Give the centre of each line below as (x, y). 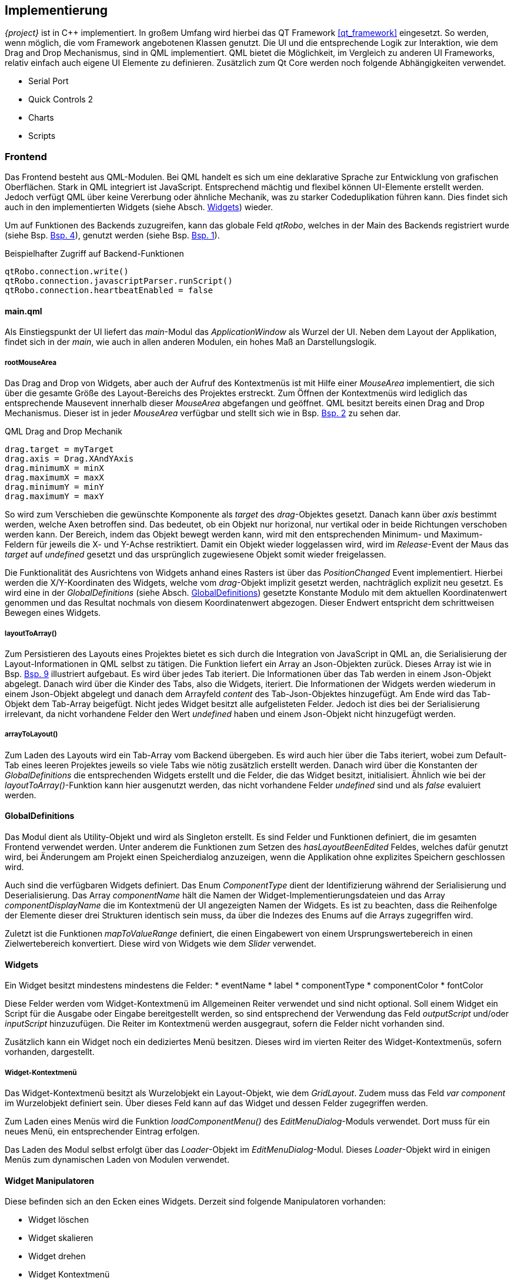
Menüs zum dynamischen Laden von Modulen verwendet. (117, 1159)
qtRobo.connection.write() (67, 272)
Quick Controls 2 (61, 99)
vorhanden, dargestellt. (50, 1052)
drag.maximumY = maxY (54, 497)
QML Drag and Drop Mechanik (64, 432)
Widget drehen (57, 1256)
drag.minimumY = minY (54, 487)
